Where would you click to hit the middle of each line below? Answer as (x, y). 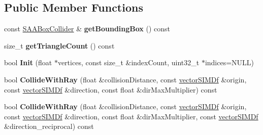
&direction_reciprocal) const (49, 126)
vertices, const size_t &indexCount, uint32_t (128, 62)
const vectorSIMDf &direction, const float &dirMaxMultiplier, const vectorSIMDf (131, 116)
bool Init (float (28, 62)
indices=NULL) (229, 62)
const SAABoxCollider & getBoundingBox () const (87, 29)
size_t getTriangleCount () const (59, 45)
